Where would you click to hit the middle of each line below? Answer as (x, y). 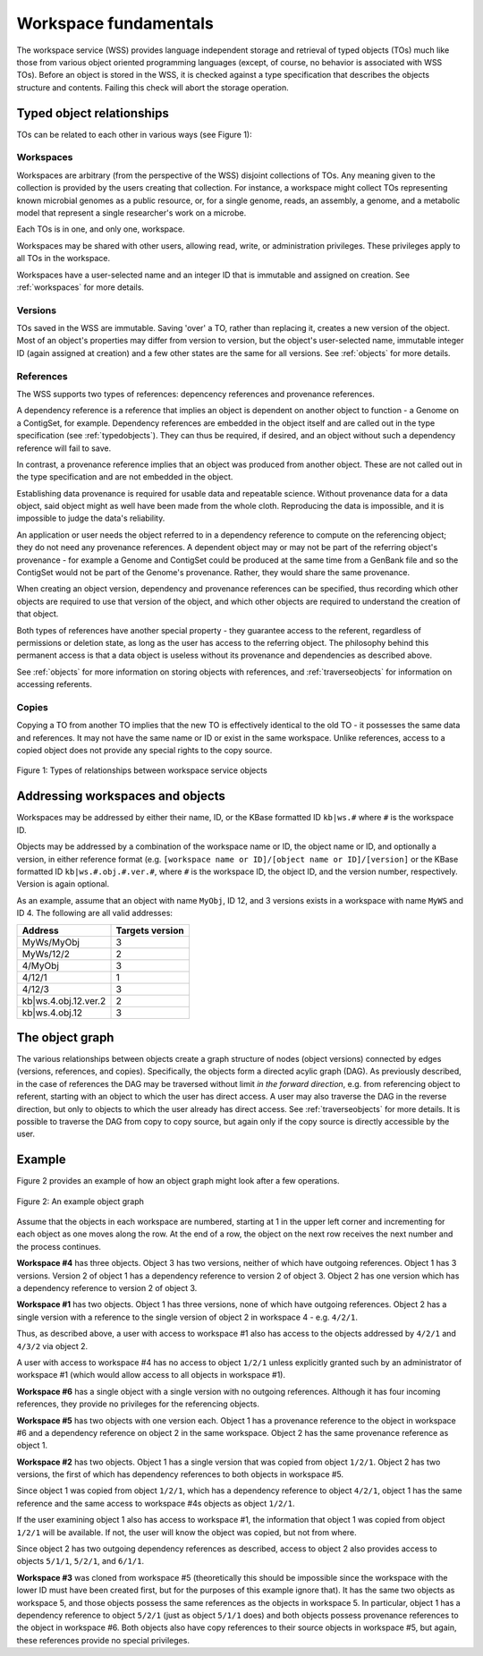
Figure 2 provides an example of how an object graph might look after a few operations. (178, 1181)
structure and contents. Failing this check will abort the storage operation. (153, 87)
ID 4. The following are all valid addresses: (95, 913)
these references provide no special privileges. (103, 1640)
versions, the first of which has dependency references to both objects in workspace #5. (180, 1474)
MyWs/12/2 (46, 954)
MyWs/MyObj (51, 942)
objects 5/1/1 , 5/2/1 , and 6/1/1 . (80, 1561)
